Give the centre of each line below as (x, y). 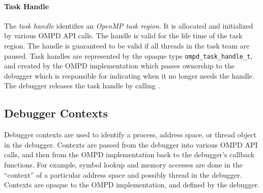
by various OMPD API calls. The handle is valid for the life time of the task (123, 35)
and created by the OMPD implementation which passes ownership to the (120, 66)
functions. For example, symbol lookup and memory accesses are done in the (123, 164)
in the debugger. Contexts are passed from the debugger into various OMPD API (131, 144)
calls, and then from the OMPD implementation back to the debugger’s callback (129, 154)
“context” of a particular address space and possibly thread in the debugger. (123, 174)
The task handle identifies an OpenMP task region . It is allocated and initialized (129, 25)
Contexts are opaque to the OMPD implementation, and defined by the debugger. (132, 185)
